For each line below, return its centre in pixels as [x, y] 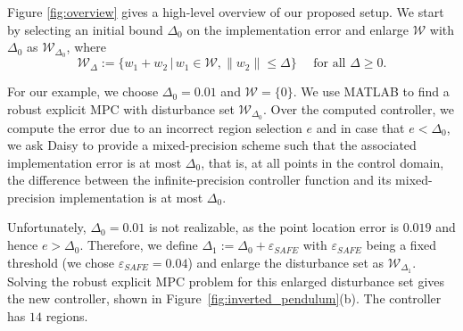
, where [86, 47]
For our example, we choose [83, 91]
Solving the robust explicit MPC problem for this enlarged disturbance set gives [226, 281]
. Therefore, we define [139, 245]
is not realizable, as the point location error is [274, 227]
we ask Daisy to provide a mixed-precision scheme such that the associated [212, 145]
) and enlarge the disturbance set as [286, 262]
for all [330, 64]
